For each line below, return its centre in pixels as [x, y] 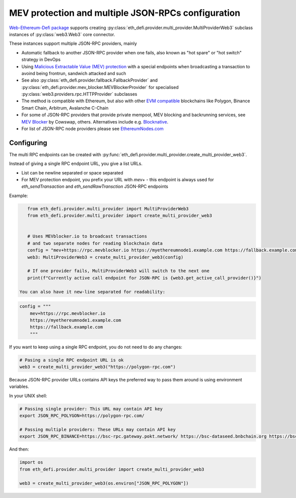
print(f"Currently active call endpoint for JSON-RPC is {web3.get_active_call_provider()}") [144, 278]
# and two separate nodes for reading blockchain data [95, 243]
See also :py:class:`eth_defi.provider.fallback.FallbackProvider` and [90, 80]
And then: [19, 449]
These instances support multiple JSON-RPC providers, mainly [73, 43]
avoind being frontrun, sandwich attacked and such [74, 73]
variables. [19, 387]
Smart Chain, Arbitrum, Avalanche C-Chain [65, 108]
